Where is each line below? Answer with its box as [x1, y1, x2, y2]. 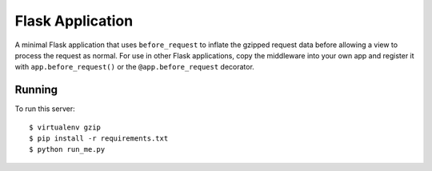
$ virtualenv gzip [29, 122, 102, 132]
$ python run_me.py [29, 145, 106, 154]
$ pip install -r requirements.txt [29, 134, 169, 143]
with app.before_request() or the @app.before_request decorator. [14, 62, 255, 72]
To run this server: [14, 104, 75, 113]
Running [14, 83, 58, 97]
